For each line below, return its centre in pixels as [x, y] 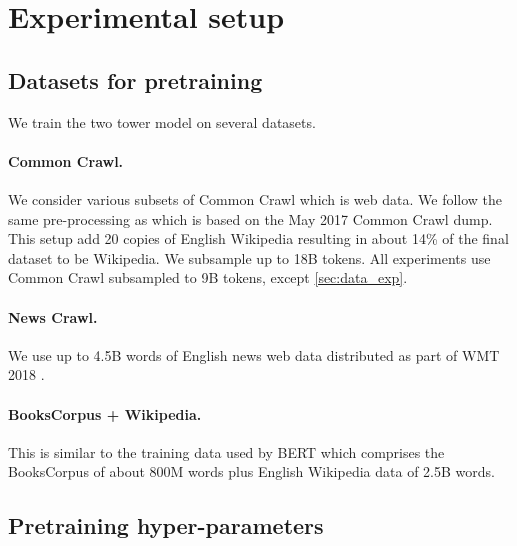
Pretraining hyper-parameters [166, 525]
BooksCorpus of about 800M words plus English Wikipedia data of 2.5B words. [251, 471]
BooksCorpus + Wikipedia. [105, 413]
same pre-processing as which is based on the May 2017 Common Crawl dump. [250, 218]
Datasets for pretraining [135, 79]
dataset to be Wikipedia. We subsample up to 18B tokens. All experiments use [249, 257]
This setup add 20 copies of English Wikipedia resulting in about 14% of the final [258, 238]
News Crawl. [53, 316]
